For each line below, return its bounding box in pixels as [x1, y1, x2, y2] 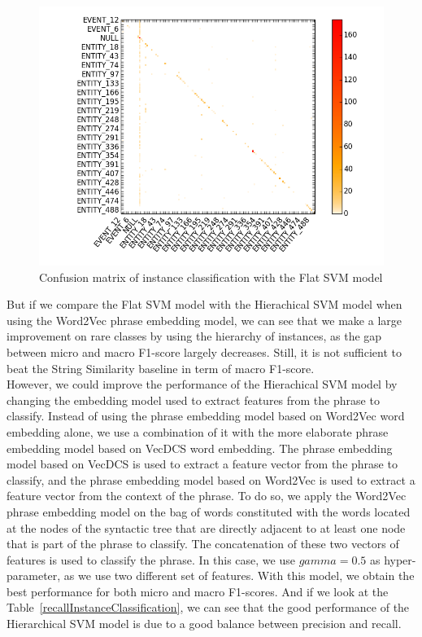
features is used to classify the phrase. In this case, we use [7, 551, 295, 568]
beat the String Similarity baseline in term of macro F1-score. [7, 359, 315, 376]
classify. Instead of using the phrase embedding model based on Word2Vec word [7, 407, 405, 424]
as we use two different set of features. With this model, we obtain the [63, 567, 415, 584]
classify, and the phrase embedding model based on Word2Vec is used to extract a [7, 471, 415, 488]
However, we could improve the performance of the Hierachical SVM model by [7, 376, 398, 393]
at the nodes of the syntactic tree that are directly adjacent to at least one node [7, 519, 406, 536]
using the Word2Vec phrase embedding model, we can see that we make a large [7, 311, 402, 328]
